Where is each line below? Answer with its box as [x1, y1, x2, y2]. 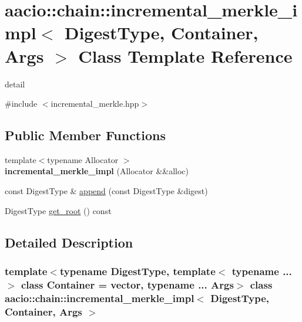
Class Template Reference [78, 43, 293, 67]
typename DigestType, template [59, 263, 216, 278]
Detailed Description [5, 233, 133, 251]
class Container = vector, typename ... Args [21, 277, 234, 292]
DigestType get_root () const [5, 204, 112, 216]
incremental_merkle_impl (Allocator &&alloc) [5, 165, 189, 177]
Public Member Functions [5, 126, 166, 144]
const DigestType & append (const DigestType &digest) [5, 185, 208, 197]
